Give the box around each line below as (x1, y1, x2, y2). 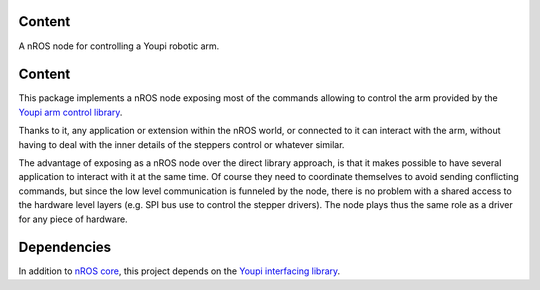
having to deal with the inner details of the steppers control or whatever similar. (18, 138, 345, 150)
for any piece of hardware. (18, 213, 129, 225)
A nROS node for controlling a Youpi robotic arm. (18, 40, 220, 52)
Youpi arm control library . (18, 106, 123, 118)
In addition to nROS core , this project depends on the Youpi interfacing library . (18, 265, 341, 277)
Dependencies (18, 239, 112, 256)
